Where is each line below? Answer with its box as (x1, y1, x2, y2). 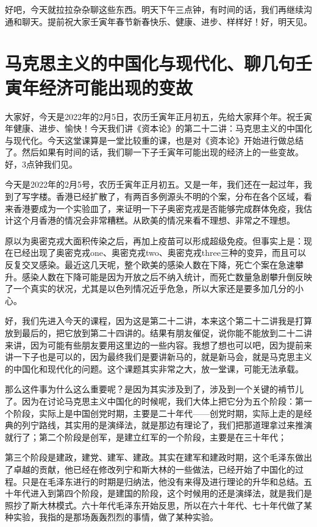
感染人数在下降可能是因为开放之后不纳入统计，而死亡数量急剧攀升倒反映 (21, 270, 312, 283)
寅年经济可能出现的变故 (5, 74, 193, 99)
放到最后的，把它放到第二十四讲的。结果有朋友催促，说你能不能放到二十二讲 (5, 327, 312, 339)
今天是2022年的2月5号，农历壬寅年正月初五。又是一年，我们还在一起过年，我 (5, 178, 312, 191)
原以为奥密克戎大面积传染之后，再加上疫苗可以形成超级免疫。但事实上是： (5, 234, 304, 247)
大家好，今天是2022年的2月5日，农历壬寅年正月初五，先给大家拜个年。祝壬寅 (5, 110, 312, 122)
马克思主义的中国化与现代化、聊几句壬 (5, 51, 313, 76)
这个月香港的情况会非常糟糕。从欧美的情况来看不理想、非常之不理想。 (13, 214, 295, 227)
